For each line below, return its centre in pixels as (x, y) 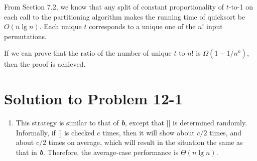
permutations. (25, 36)
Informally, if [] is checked (55, 132)
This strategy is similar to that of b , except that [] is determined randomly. (132, 123)
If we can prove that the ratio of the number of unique (88, 53)
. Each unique (60, 26)
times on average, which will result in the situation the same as (146, 142)
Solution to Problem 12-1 (93, 99)
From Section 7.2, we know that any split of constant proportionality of (114, 7)
